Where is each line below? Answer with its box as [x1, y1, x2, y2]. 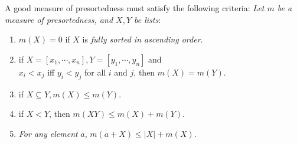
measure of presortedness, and [5, 13, 113, 25]
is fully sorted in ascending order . [82, 33, 203, 45]
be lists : [134, 13, 161, 25]
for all [84, 66, 106, 78]
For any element [18, 127, 78, 139]
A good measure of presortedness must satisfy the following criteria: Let [5, 2, 265, 14]
